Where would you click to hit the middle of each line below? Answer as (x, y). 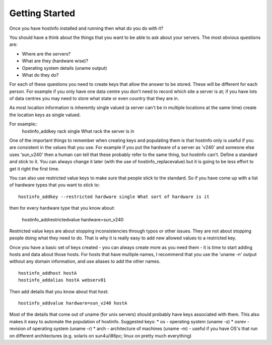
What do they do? (40, 75)
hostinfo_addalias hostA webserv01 (62, 280)
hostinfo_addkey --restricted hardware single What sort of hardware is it (114, 196)
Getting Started (42, 13)
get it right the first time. (35, 169)
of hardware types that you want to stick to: (55, 185)
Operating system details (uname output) (64, 68)
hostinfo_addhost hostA (48, 273)
